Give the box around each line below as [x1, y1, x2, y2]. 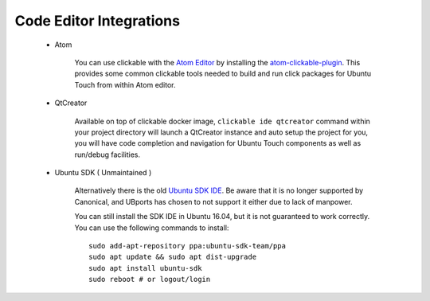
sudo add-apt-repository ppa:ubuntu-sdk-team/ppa [88, 241, 287, 251]
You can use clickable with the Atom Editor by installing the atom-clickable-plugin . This [74, 57, 361, 67]
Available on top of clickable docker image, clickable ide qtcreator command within [74, 116, 370, 126]
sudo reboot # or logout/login [88, 275, 211, 284]
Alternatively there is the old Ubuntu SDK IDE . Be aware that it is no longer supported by [74, 186, 364, 195]
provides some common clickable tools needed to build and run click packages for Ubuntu [74, 68, 372, 79]
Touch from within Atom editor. [74, 80, 176, 89]
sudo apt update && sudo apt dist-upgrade [88, 252, 257, 262]
